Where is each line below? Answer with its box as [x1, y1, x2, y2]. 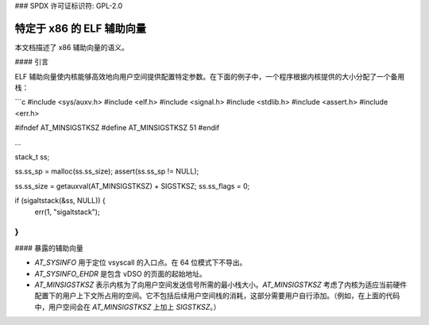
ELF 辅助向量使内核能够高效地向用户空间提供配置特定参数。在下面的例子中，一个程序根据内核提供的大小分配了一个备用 [14, 71, 405, 81]
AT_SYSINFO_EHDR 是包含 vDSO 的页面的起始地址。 [34, 269, 207, 278]
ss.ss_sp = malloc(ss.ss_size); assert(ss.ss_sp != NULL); [14, 166, 199, 176]
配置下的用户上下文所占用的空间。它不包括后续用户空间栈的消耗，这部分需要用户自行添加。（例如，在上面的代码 [34, 291, 400, 300]
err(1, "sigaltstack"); [34, 207, 100, 216]
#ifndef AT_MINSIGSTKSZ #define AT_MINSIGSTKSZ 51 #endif [14, 123, 220, 132]
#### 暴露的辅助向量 [14, 243, 83, 253]
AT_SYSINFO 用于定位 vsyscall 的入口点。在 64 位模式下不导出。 [34, 258, 247, 267]
